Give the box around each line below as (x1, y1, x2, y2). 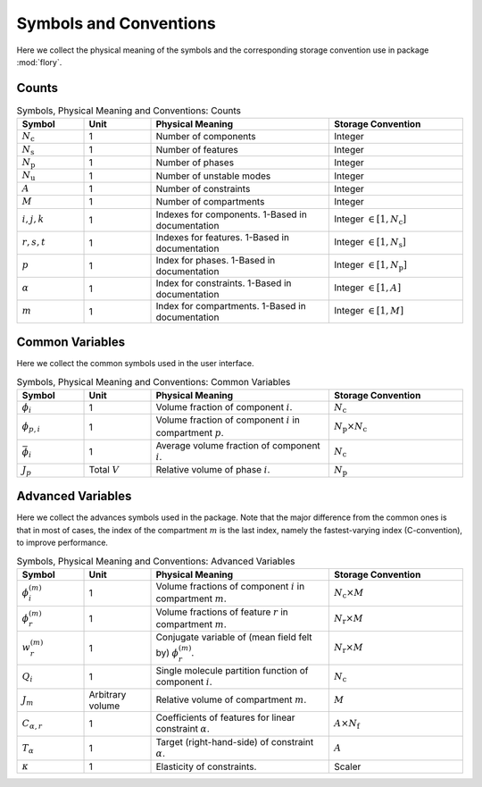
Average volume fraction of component (155, 440, 320, 452)
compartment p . (155, 426, 224, 439)
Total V (88, 464, 120, 476)
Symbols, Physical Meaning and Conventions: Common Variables (16, 375, 291, 388)
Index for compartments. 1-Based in (155, 299, 307, 312)
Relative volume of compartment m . (155, 693, 307, 706)
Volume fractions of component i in (155, 580, 305, 592)
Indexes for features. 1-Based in (155, 230, 290, 243)
